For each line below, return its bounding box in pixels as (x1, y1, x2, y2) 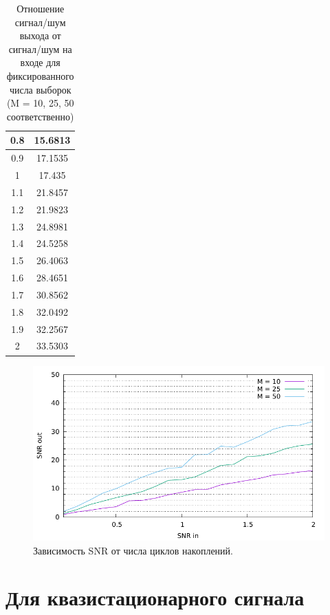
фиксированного (6, 68, 74, 83)
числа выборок (9, 82, 71, 96)
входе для (20, 55, 60, 69)
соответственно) (6, 109, 74, 123)
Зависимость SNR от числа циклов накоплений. (33, 543, 233, 557)
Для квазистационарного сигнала (5, 583, 305, 612)
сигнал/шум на (8, 41, 72, 56)
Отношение (16, 1, 65, 15)
